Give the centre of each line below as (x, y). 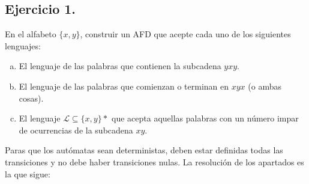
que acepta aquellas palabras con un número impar (205, 118)
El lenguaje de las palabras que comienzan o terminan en (124, 86)
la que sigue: (28, 173)
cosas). (31, 98)
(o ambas (265, 86)
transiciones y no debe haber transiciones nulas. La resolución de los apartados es (154, 161)
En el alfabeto (31, 34)
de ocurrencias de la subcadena (76, 130)
